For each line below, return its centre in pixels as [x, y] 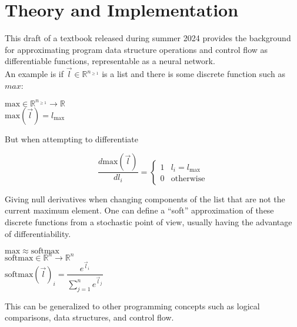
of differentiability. [38, 233]
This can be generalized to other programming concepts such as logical [132, 306]
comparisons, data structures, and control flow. [89, 317]
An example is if [34, 74]
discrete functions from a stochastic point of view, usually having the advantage [148, 222]
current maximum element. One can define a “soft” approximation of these [139, 210]
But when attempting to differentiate [71, 139]
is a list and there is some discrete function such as [193, 74]
